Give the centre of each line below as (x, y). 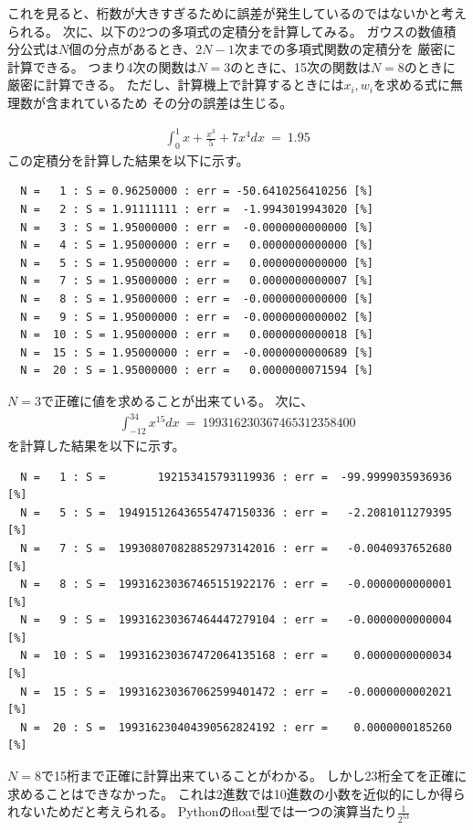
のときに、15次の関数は (300, 66)
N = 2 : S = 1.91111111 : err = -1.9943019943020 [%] (197, 210)
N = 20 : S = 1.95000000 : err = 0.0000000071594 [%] (197, 371)
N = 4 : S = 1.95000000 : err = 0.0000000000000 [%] (197, 245)
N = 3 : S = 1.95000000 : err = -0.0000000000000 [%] (197, 227)
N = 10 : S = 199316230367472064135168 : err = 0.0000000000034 (236, 656)
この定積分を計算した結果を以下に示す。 (128, 160)
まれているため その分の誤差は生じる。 (175, 102)
